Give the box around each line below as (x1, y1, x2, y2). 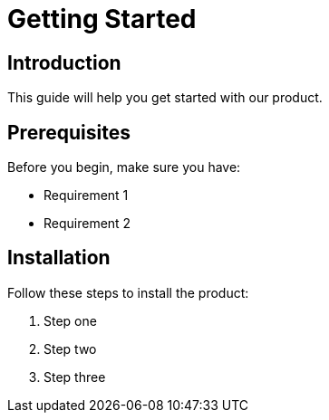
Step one (44, 312, 97, 329)
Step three (44, 368, 106, 385)
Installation (7, 246, 111, 270)
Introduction (7, 51, 121, 74)
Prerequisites (7, 120, 131, 144)
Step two (44, 340, 97, 357)
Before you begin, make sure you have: (7, 159, 241, 176)
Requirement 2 (44, 215, 131, 232)
